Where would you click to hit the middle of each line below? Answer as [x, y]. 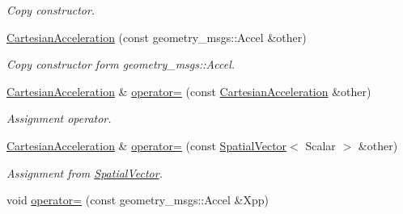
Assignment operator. [59, 118]
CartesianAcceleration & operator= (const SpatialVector [147, 145]
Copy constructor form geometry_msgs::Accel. [121, 64]
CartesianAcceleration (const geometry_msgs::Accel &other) [157, 37]
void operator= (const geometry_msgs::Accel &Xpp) [138, 200]
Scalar [320, 145]
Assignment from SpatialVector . [85, 172]
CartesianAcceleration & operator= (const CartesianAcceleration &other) [189, 91]
